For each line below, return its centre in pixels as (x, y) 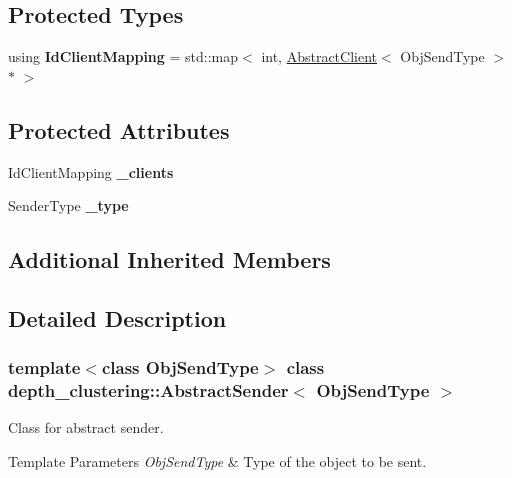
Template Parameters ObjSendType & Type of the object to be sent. (217, 461)
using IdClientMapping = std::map (123, 56)
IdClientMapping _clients (91, 171)
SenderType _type (68, 205)
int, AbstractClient (319, 56)
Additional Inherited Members (169, 259)
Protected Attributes (119, 129)
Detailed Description (117, 317)
